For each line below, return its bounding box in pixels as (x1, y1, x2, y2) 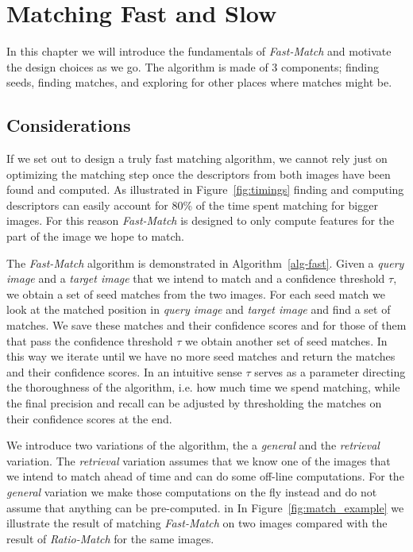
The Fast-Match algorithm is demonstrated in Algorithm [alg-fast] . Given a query (6, 254, 404, 271)
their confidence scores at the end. (6, 410, 172, 427)
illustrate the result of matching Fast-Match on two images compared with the (6, 515, 388, 531)
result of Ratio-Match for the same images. (6, 530, 214, 546)
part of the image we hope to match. (6, 228, 185, 245)
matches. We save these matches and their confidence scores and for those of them (6, 317, 407, 334)
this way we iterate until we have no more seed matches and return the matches (6, 348, 396, 365)
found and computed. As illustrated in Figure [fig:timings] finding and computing (6, 181, 404, 198)
